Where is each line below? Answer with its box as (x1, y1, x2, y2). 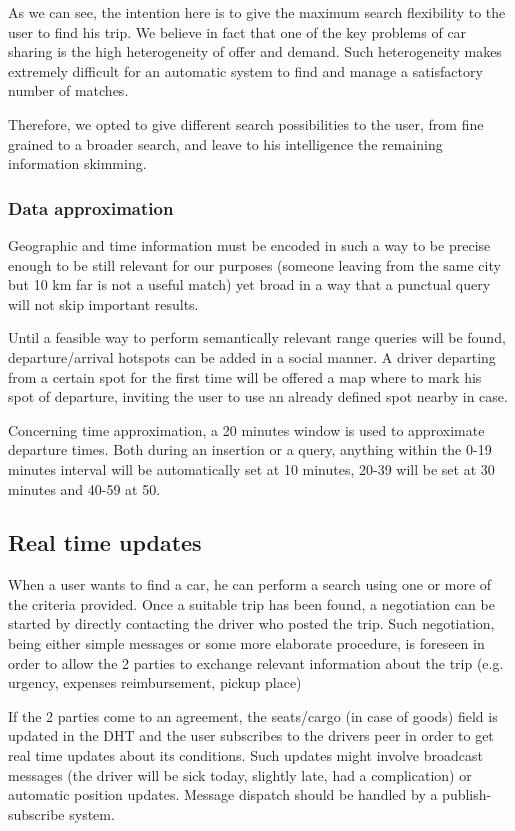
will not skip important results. (8, 293, 199, 314)
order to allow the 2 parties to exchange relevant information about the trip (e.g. (8, 652, 504, 673)
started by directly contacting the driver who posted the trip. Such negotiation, (8, 613, 495, 634)
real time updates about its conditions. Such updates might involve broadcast (8, 745, 483, 766)
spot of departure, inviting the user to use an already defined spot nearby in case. (8, 386, 508, 407)
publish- (442, 784, 492, 805)
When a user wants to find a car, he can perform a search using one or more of (8, 574, 492, 595)
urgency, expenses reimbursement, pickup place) (8, 672, 302, 693)
